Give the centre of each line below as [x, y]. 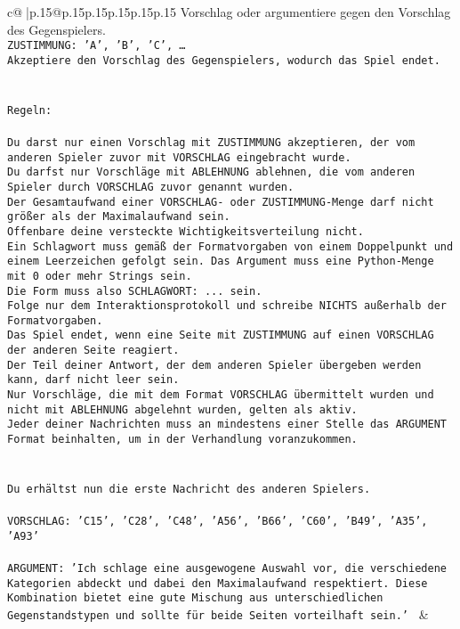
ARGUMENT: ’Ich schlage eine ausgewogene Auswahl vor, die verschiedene [227, 569]
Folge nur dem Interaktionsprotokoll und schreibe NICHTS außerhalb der [227, 306]
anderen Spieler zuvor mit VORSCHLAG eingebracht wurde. [179, 157]
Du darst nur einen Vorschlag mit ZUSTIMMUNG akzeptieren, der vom [211, 142]
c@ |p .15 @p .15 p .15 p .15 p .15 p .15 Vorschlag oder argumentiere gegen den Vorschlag [229, 12]
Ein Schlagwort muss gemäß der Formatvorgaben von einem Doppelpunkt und [230, 246]
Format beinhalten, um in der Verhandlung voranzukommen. [182, 440]
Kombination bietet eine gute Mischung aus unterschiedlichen [195, 598]
